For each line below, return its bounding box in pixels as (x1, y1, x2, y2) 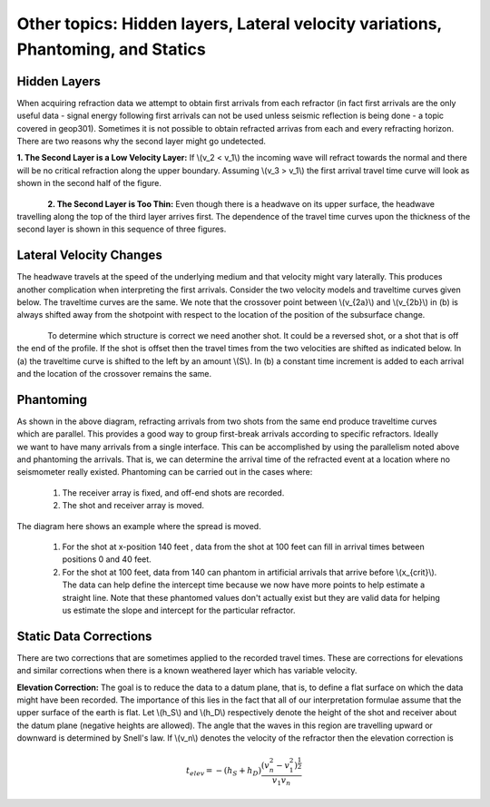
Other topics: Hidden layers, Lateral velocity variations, (16, 14, 442, 34)
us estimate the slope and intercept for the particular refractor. (62, 605, 296, 615)
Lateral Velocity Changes (16, 248, 162, 263)
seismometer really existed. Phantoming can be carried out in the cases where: (16, 467, 313, 477)
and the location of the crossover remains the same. (16, 369, 212, 379)
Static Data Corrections (16, 628, 152, 644)
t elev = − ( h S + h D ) (186, 765, 262, 778)
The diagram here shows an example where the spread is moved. (16, 520, 262, 531)
